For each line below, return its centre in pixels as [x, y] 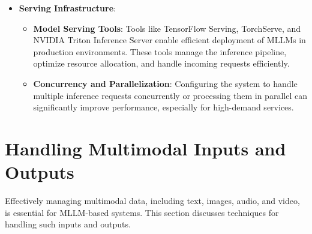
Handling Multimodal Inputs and [145, 148]
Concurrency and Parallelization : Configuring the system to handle [165, 83]
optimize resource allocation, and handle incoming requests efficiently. [161, 63]
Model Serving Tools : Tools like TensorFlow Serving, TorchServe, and [167, 28]
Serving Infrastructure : [67, 8]
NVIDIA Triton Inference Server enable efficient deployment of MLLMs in [169, 40]
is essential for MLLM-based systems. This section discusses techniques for [142, 212]
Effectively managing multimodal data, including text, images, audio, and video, [152, 201]
